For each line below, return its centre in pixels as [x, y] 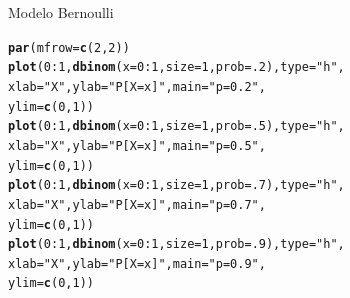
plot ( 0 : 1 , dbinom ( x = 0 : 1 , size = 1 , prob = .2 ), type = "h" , [176, 67]
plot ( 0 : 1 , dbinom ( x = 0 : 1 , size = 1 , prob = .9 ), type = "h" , [176, 244]
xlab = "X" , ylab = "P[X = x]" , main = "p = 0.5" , [137, 145]
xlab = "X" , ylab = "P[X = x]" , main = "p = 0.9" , [137, 263]
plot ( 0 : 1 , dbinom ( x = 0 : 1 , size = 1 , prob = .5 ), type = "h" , [176, 126]
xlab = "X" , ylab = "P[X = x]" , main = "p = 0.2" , [137, 86]
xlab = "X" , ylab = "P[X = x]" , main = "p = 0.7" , [137, 204]
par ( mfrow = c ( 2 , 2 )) [69, 47]
